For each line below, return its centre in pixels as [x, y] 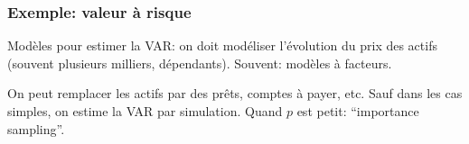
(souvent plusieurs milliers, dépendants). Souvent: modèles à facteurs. [200, 63]
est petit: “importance [358, 111]
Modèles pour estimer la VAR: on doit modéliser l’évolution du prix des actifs [222, 45]
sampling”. [36, 128]
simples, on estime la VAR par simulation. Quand [145, 111]
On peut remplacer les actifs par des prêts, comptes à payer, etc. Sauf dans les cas [235, 93]
